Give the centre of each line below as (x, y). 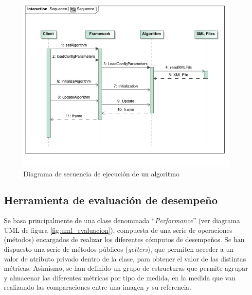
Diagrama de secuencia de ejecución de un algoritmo (101, 174)
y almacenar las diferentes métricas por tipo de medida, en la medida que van (120, 277)
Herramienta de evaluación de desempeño (111, 200)
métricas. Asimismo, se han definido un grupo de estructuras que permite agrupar (126, 268)
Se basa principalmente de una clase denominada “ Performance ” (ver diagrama (122, 220)
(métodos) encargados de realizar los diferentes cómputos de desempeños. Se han (124, 239)
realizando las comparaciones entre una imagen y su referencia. (98, 287)
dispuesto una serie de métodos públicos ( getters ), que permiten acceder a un (119, 249)
